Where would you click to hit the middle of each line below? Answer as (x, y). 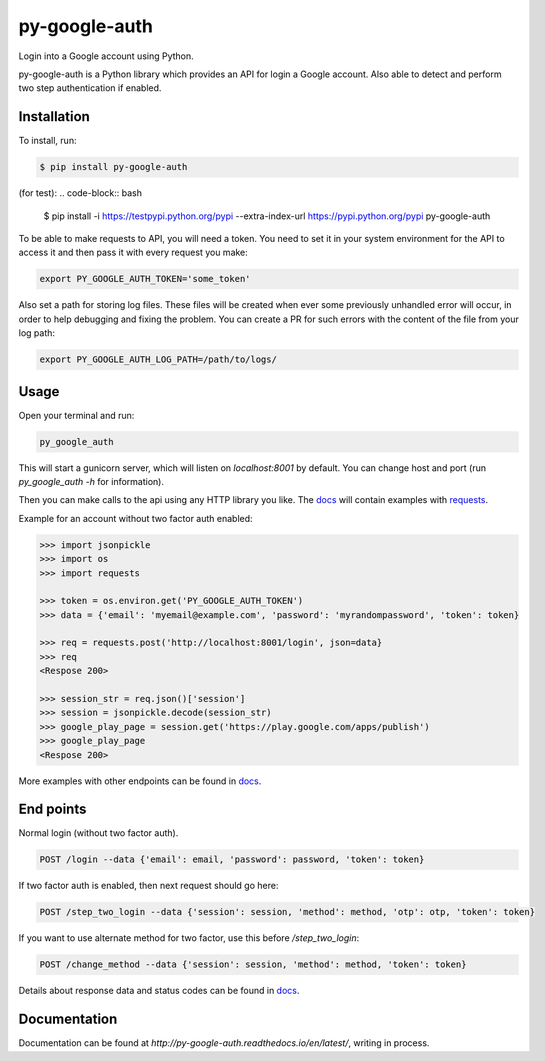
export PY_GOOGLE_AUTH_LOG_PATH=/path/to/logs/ (158, 359)
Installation (54, 116)
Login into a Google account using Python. (106, 56)
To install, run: (47, 141)
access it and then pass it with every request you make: (133, 252)
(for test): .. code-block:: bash (80, 193)
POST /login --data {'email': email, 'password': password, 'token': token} (232, 859)
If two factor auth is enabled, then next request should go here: (148, 886)
